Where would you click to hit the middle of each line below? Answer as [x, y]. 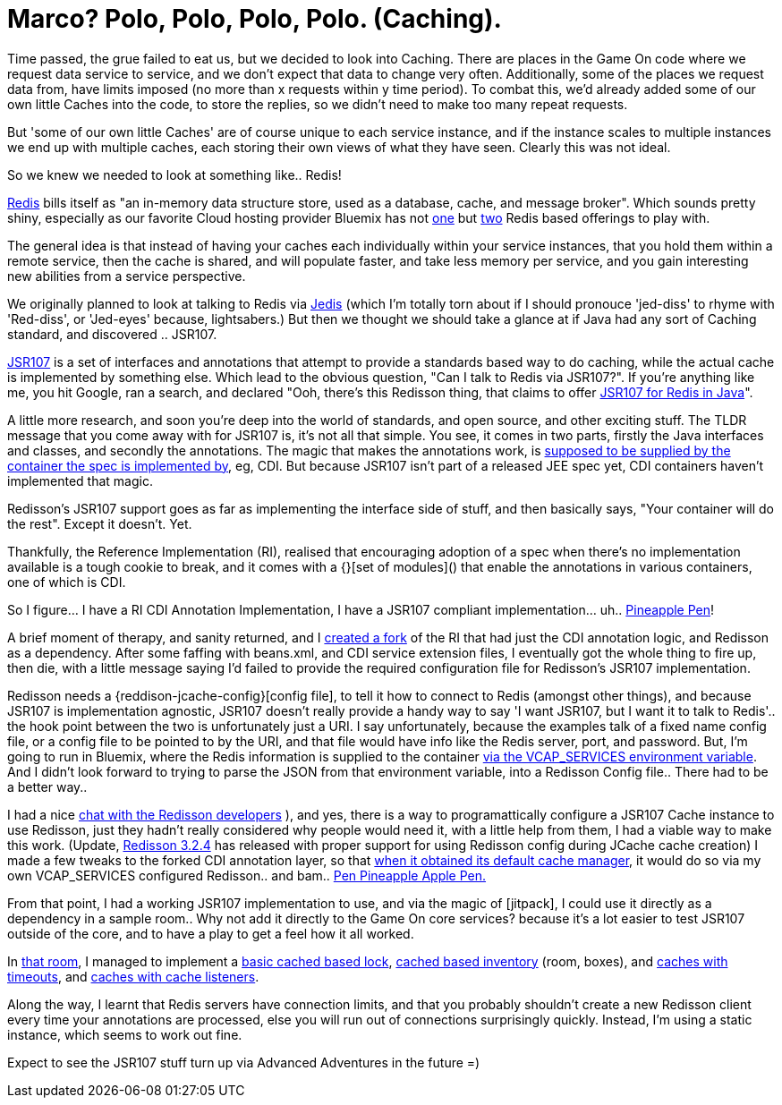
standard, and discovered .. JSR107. [112, 334]
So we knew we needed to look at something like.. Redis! [174, 174]
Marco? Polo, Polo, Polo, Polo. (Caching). [255, 19]
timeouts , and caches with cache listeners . [133, 976]
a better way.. [47, 786]
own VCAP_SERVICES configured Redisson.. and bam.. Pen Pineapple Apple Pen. [247, 875]
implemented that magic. [80, 480]
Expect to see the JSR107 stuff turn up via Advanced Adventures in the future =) [244, 1062]
